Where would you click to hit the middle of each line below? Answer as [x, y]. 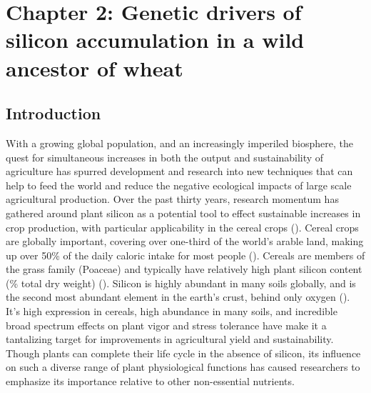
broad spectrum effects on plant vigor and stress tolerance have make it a [166, 325]
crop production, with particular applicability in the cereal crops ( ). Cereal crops [182, 227]
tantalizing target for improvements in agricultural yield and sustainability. [170, 339]
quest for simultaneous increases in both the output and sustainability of [165, 157]
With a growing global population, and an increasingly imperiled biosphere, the [179, 143]
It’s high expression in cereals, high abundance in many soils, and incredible [172, 311]
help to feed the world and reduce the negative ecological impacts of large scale [179, 185]
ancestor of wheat [95, 68]
